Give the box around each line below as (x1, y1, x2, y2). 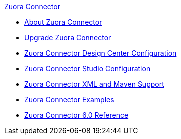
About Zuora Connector (24, 18, 102, 26)
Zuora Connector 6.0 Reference (24, 111, 129, 119)
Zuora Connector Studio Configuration (24, 64, 151, 73)
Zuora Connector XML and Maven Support (24, 80, 164, 88)
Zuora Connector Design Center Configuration (24, 49, 177, 57)
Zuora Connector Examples (24, 95, 114, 104)
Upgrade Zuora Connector (24, 33, 111, 42)
